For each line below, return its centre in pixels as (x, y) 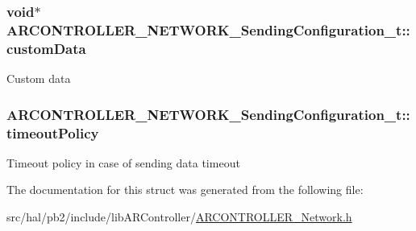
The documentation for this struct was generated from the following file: (185, 190)
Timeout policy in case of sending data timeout (123, 162)
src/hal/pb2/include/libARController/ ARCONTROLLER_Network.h (179, 216)
